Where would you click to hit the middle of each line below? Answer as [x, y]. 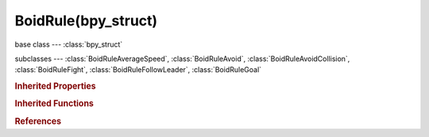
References [38, 121]
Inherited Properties [56, 86]
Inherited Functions [54, 104]
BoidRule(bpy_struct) [86, 21]
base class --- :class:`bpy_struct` [69, 44]
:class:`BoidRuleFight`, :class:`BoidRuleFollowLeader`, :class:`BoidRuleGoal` [138, 70]
